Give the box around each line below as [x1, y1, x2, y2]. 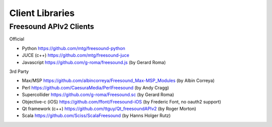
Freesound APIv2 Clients [9, 22, 94, 31]
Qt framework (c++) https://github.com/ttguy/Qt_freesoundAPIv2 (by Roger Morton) [22, 105, 196, 111]
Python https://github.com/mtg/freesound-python [22, 45, 125, 51]
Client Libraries [9, 7, 75, 18]
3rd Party [9, 68, 29, 74]
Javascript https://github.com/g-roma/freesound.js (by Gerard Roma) [22, 59, 166, 65]
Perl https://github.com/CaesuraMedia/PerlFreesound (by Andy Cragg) [22, 84, 169, 90]
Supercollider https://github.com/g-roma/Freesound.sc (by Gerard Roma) [22, 91, 174, 97]
